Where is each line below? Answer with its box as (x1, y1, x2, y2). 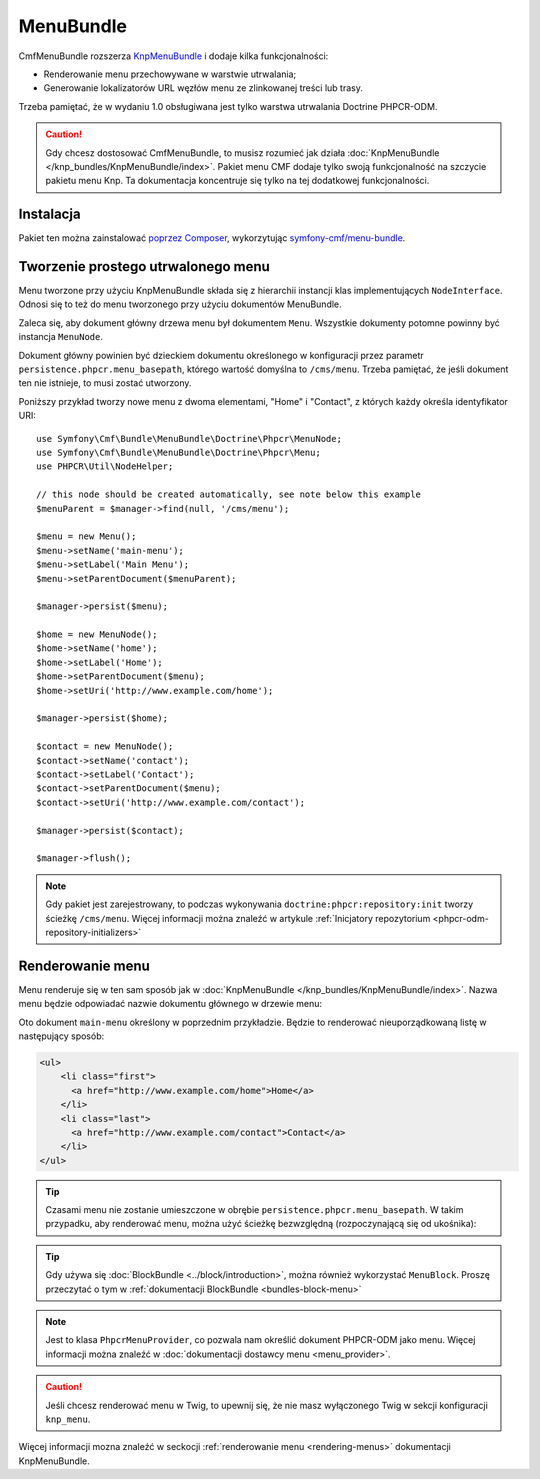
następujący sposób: (18, 1030, 105, 1042)
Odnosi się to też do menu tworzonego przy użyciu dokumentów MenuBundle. (18, 298, 342, 310)
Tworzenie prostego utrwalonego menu (18, 258, 270, 275)
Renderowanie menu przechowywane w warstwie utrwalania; (43, 68, 297, 80)
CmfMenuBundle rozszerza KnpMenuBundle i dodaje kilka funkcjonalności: (18, 50, 329, 62)
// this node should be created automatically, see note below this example (36, 489, 422, 500)
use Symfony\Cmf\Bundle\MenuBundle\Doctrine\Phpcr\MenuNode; (36, 433, 342, 444)
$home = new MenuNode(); (36, 629, 158, 640)
